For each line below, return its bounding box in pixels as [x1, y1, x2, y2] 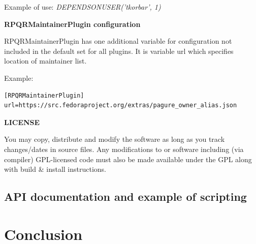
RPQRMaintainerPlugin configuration [4, 18, 141, 29]
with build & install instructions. [4, 164, 106, 174]
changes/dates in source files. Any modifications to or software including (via [4, 143, 244, 154]
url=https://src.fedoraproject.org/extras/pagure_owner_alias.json [4, 102, 237, 109]
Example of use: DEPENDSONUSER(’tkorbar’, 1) [4, 2, 161, 12]
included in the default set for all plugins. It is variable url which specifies [4, 45, 234, 56]
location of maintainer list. [4, 55, 87, 66]
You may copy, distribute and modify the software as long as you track [4, 134, 225, 144]
